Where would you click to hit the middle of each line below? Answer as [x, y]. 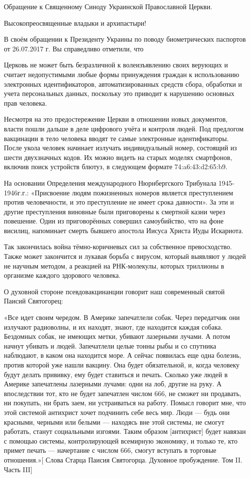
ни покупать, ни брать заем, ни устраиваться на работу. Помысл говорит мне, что [125, 403]
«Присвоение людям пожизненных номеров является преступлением [132, 192]
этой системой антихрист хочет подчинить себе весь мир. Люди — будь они [117, 412]
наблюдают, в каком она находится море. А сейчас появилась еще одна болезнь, [123, 355]
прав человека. [25, 103]
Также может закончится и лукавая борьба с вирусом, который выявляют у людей [125, 256]
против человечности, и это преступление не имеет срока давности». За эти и [119, 202]
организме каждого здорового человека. [62, 275]
